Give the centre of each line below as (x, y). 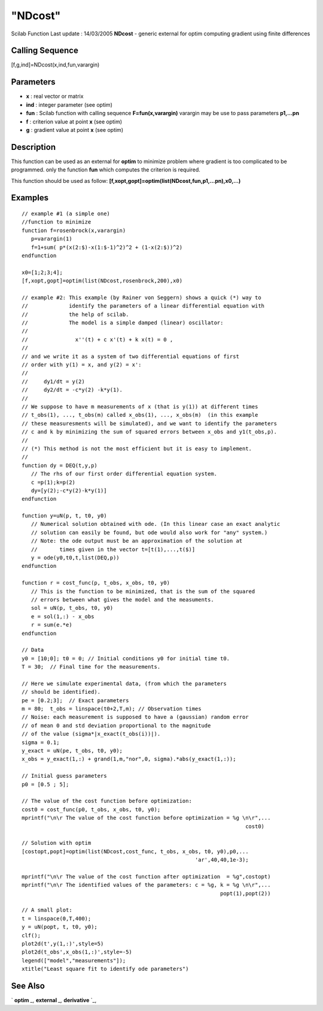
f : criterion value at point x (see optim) (74, 121)
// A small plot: (47, 910)
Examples (30, 198)
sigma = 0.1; (41, 742)
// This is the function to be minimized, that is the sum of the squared (143, 591)
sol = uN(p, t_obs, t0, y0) (72, 608)
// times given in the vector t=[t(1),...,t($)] (113, 549)
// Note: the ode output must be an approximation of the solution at (137, 541)
